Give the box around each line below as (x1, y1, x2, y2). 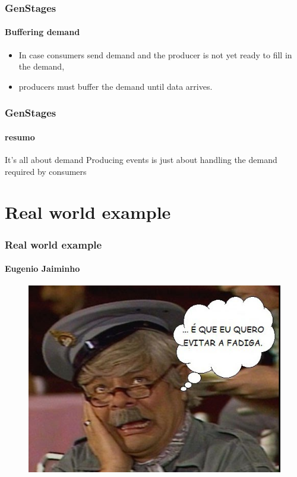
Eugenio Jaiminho (5, 262, 80, 275)
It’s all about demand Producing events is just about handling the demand (5, 153, 277, 166)
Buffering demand (5, 26, 80, 38)
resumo (5, 130, 35, 143)
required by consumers (5, 165, 87, 177)
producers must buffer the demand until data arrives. (18, 80, 213, 92)
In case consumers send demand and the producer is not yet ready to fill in (18, 48, 292, 61)
